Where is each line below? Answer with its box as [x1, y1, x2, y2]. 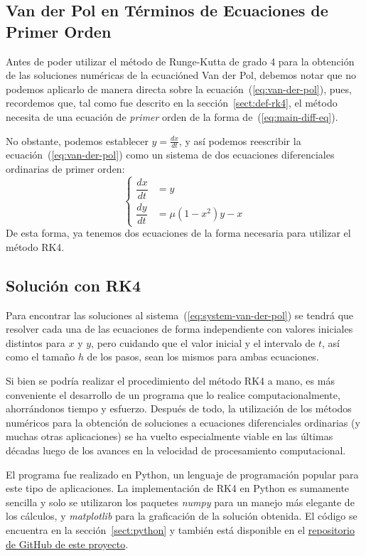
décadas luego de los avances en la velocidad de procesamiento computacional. [6, 443, 346, 457]
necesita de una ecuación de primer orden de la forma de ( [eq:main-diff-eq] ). [6, 109, 338, 124]
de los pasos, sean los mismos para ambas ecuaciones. [87, 349, 319, 364]
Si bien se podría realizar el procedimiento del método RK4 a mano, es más [6, 373, 335, 388]
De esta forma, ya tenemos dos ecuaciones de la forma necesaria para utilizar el [6, 225, 351, 240]
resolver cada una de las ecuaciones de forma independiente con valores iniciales [6, 321, 353, 336]
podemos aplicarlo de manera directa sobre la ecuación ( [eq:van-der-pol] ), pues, [6, 81, 352, 96]
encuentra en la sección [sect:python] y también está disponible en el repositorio [6, 522, 355, 537]
